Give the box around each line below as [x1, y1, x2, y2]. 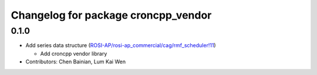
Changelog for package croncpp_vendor [11, 9, 212, 22]
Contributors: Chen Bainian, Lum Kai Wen [25, 58, 126, 65]
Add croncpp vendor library [40, 50, 107, 57]
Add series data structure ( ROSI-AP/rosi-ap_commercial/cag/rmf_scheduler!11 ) [25, 42, 217, 49]
